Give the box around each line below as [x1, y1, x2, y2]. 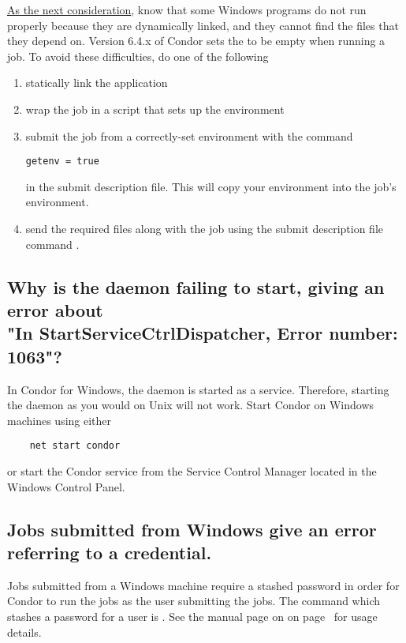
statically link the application [25, 74, 168, 91]
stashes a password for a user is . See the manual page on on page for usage [7, 607, 378, 624]
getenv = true [25, 156, 99, 167]
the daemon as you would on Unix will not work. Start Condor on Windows [7, 397, 374, 413]
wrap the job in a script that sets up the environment [25, 100, 285, 117]
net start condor [29, 440, 121, 452]
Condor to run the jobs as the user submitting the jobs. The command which [7, 592, 381, 609]
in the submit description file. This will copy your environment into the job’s [25, 178, 397, 194]
